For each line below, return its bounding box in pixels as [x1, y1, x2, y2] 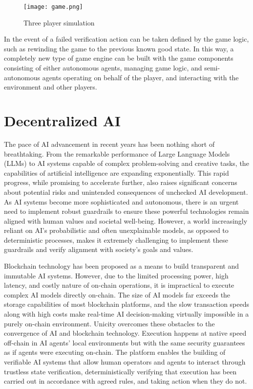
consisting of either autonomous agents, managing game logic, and [4, 63, 202, 73]
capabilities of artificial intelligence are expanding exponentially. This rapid [4, 167, 229, 178]
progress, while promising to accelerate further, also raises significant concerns [4, 177, 237, 187]
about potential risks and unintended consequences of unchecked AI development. [4, 186, 248, 197]
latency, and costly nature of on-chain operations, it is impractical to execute [4, 280, 234, 290]
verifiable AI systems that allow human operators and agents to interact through [4, 357, 246, 366]
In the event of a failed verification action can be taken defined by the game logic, [4, 34, 249, 44]
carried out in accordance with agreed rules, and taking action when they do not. [4, 376, 247, 386]
